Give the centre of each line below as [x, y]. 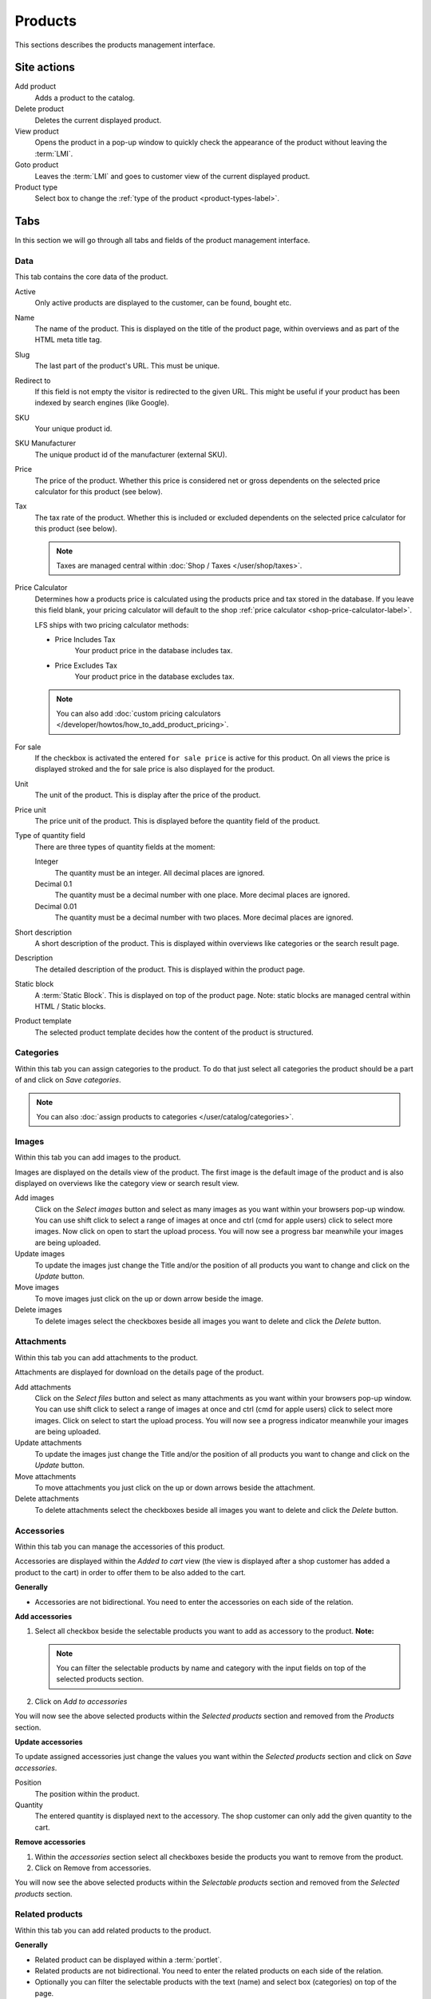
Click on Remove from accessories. [93, 1868]
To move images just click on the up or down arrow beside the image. [149, 1299]
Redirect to [33, 381]
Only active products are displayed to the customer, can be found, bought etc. [163, 303]
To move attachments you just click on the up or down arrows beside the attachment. [175, 1488]
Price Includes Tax [85, 639]
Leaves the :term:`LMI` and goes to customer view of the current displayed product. [172, 176]
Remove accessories [50, 1842]
